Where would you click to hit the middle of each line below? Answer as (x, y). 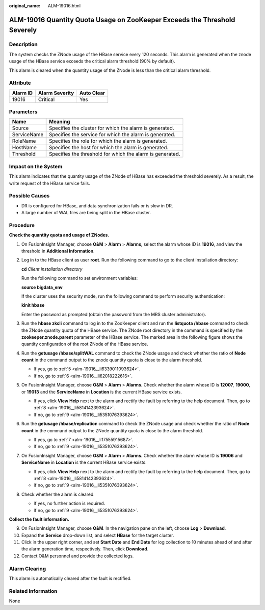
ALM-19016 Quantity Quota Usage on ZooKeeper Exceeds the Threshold (122, 20)
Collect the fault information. (39, 519)
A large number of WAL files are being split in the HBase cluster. (86, 213)
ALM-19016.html (64, 6)
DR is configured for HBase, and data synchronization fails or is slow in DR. (97, 206)
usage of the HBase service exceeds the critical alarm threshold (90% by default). (92, 61)
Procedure (22, 225)
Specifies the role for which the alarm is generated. (108, 141)
